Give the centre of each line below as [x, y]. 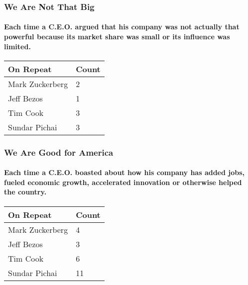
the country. [25, 192]
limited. [17, 46]
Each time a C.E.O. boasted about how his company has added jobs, [124, 172]
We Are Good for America [59, 152]
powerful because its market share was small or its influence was [117, 37]
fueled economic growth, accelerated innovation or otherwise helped [123, 182]
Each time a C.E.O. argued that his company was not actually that [122, 27]
